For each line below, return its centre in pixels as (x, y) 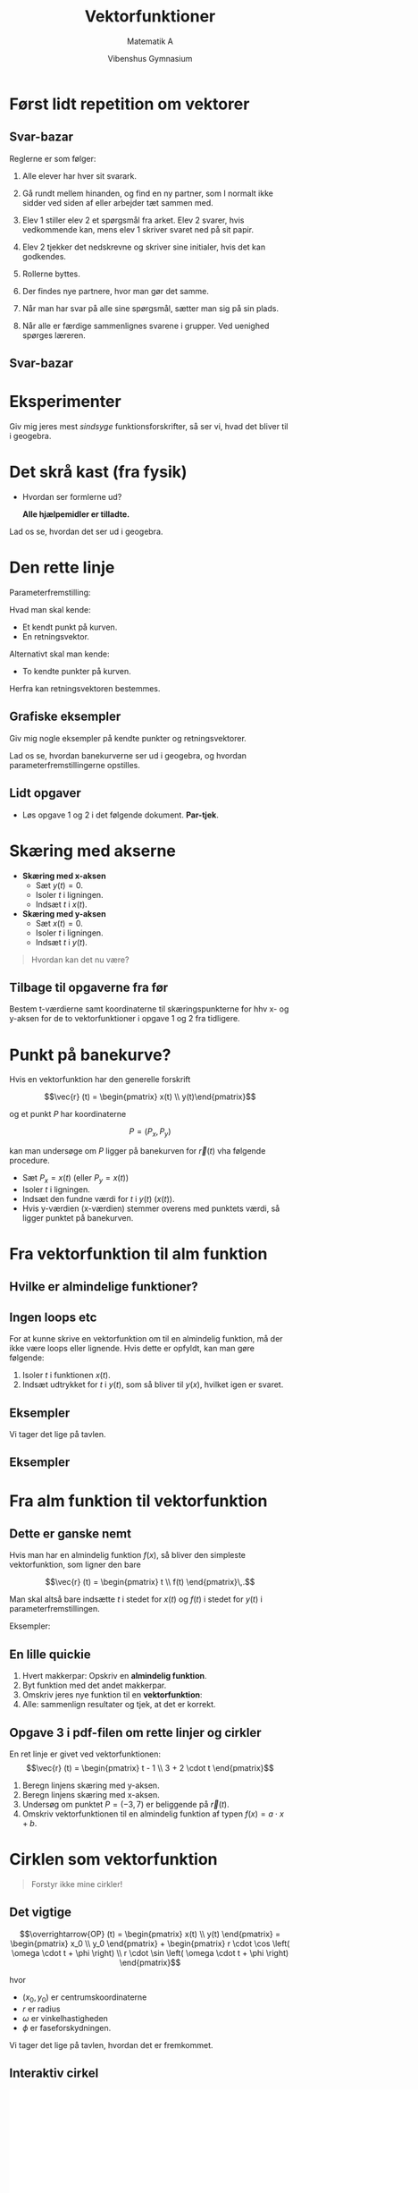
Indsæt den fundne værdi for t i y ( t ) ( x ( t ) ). (98, 1198)
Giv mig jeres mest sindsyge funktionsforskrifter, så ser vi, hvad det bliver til (149, 427)
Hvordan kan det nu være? (80, 960)
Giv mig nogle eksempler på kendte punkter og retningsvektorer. (128, 738)
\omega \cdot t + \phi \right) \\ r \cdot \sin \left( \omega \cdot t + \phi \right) (150, 1952)
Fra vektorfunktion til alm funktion (138, 1254)
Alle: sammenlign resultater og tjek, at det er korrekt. (119, 1705)
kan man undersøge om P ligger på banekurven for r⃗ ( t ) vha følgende (138, 1151)
